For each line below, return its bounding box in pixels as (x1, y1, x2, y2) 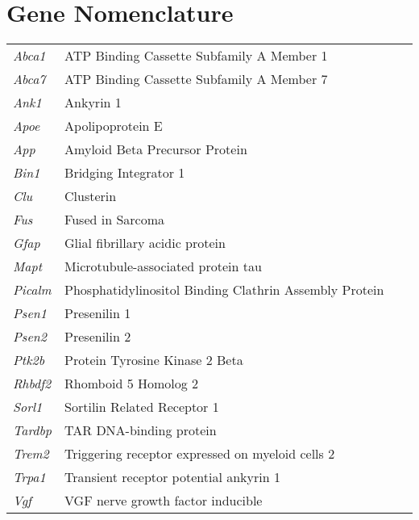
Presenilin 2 (64, 327, 131, 346)
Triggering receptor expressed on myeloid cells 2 (64, 444, 335, 463)
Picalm (13, 280, 52, 300)
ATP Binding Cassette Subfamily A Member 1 (64, 46, 328, 65)
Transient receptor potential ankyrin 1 (64, 468, 280, 487)
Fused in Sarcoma (64, 210, 164, 229)
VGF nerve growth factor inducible (64, 491, 263, 510)
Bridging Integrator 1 (64, 163, 185, 182)
